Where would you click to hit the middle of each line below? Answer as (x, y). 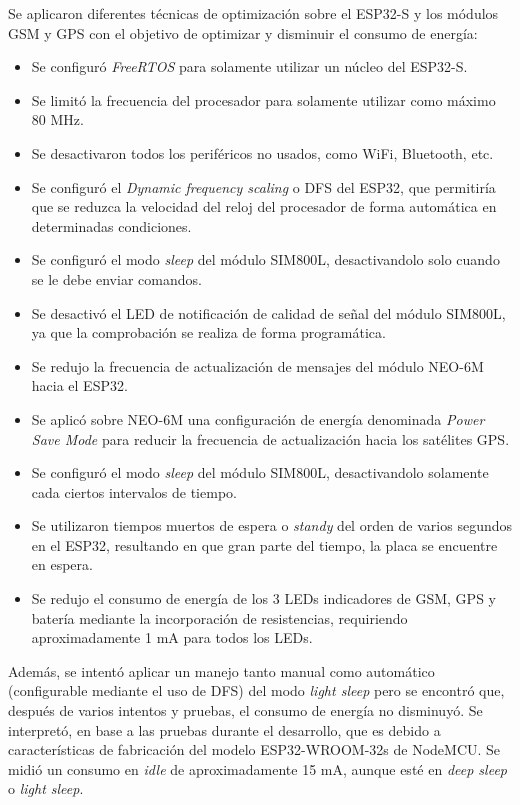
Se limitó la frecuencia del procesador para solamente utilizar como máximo (263, 99)
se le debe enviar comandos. (116, 278)
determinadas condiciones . (111, 225)
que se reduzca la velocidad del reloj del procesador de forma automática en (264, 206)
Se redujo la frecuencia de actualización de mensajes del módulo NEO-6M (257, 365)
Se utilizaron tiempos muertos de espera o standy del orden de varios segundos (272, 525)
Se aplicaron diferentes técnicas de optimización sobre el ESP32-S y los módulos (253, 13)
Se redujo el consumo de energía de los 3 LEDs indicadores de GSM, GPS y (263, 598)
